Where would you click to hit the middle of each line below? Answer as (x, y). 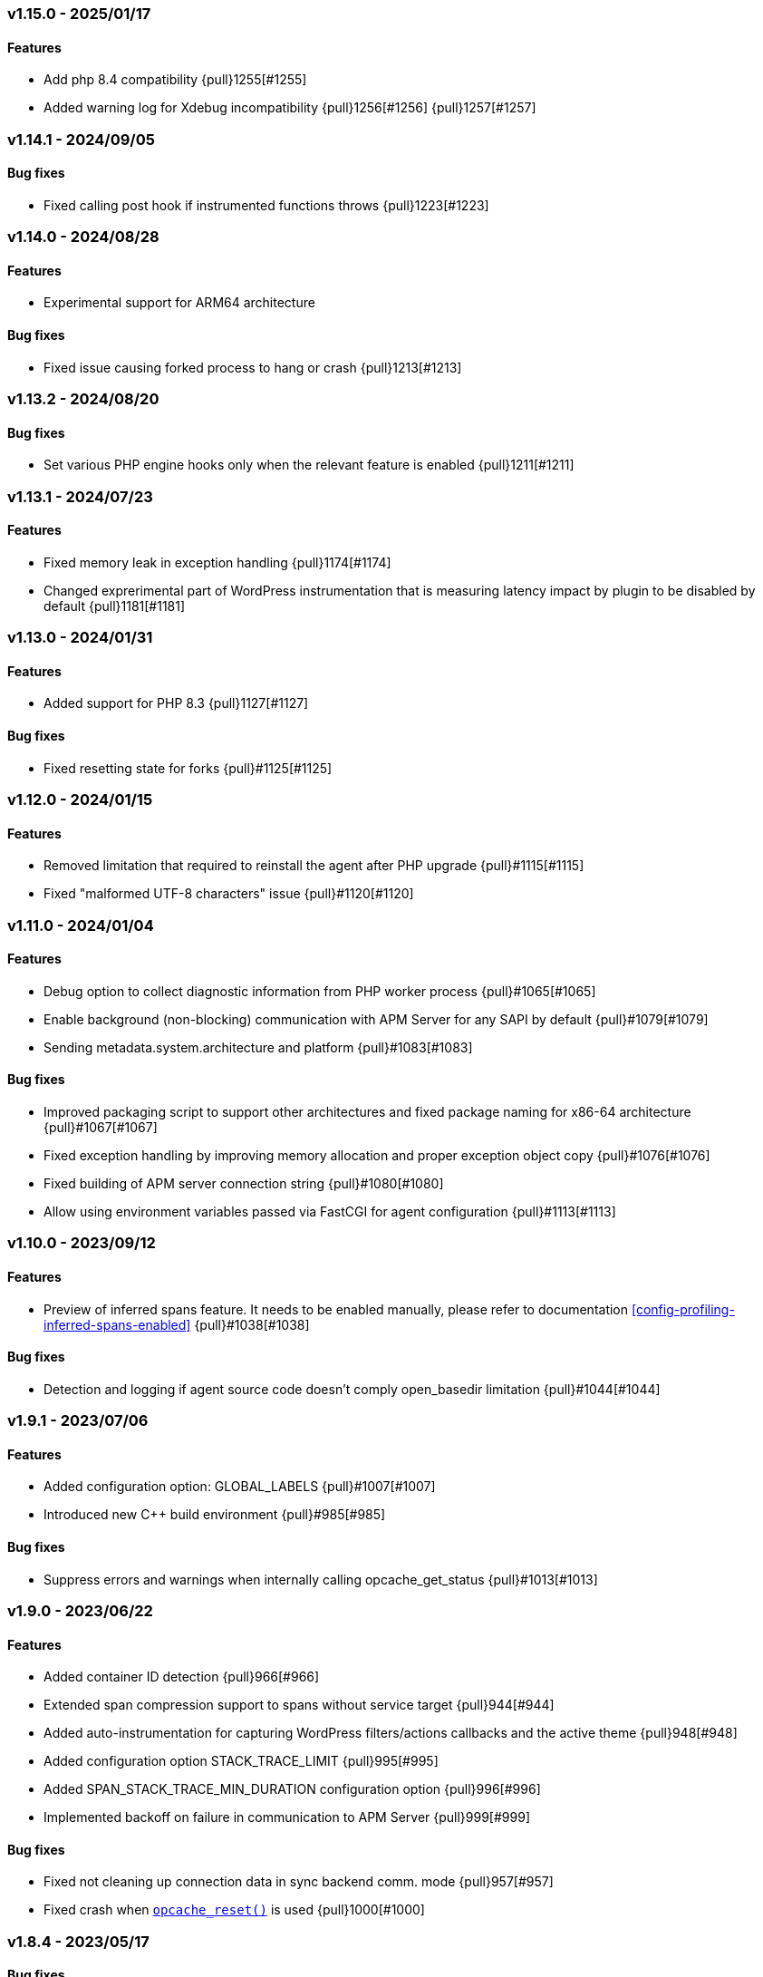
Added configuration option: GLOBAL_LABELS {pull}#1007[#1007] (240, 1487)
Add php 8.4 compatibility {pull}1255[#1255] (175, 80)
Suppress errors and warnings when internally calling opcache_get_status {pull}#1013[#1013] (321, 1579)
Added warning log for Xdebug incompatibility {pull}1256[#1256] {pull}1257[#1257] (290, 108)
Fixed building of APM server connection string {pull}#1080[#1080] (244, 1184)
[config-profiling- (683, 1309)
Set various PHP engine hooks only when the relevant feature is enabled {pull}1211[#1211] (309, 465)
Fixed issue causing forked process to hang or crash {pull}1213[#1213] (253, 367)
